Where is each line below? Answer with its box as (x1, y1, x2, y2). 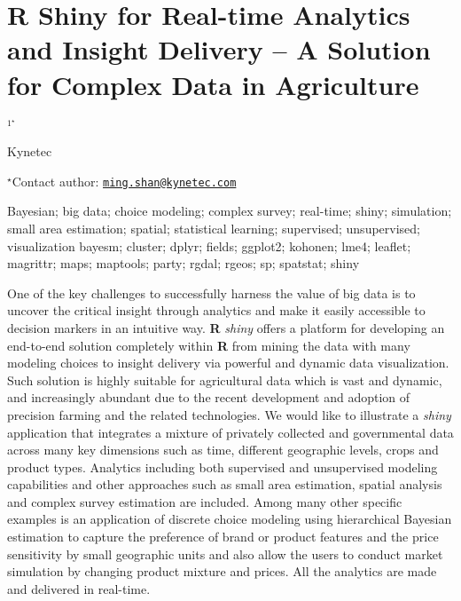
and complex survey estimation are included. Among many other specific (7, 492, 402, 510)
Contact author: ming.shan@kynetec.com (12, 171, 237, 190)
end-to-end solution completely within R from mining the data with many (7, 336, 410, 354)
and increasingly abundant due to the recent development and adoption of (7, 388, 410, 407)
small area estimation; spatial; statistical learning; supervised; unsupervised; (7, 218, 420, 237)
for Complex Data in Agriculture (7, 66, 419, 102)
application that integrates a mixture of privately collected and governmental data (7, 423, 454, 441)
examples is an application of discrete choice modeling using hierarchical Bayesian (7, 510, 452, 528)
